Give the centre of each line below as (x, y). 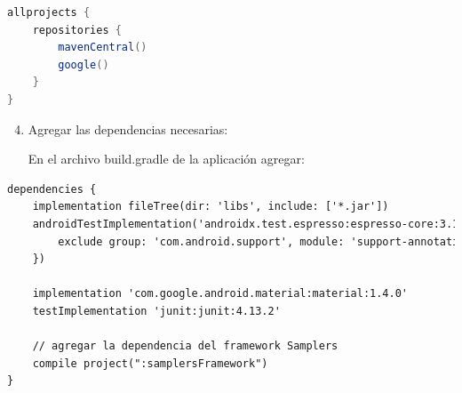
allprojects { (49, 12)
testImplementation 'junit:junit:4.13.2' (156, 311)
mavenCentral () (103, 48)
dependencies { (52, 189)
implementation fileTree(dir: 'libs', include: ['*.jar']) (211, 207)
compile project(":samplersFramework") (150, 363)
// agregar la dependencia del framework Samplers (185, 346)
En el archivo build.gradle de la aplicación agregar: (166, 159)
